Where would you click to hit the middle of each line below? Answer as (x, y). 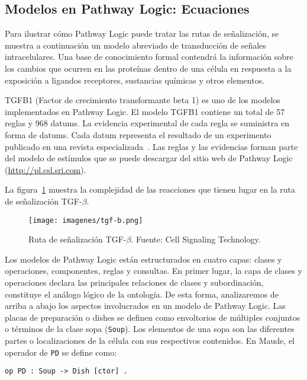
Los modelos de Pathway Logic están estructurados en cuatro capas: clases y (143, 259)
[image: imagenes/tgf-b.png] (86, 220)
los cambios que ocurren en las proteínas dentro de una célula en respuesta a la (148, 68)
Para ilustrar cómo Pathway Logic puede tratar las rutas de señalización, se (142, 33)
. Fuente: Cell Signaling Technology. (196, 239)
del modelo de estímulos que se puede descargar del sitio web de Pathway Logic (149, 158)
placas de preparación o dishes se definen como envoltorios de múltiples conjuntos (153, 317)
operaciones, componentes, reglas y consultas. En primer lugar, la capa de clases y (153, 271)
